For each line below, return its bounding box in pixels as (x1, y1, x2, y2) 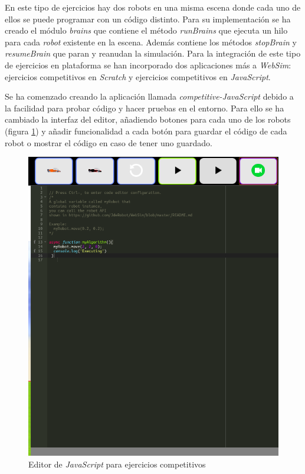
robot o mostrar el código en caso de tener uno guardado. (5, 136, 212, 149)
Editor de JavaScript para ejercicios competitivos (28, 457, 206, 470)
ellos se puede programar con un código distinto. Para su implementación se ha (5, 12, 291, 25)
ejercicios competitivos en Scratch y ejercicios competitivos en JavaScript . (5, 70, 271, 83)
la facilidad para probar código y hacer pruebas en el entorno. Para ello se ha (5, 101, 284, 114)
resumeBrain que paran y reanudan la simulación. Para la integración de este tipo (5, 47, 301, 60)
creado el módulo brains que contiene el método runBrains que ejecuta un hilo (5, 24, 288, 37)
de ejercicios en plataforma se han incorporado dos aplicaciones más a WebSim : (5, 58, 291, 71)
